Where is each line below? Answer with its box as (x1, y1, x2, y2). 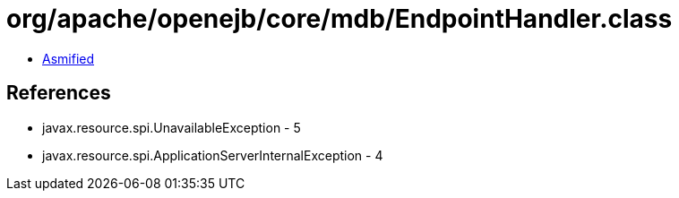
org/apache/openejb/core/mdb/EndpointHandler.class (6, 4, 673, 34)
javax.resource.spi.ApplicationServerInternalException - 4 (42, 147, 383, 163)
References (6, 82, 111, 105)
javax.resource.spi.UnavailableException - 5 (42, 119, 301, 135)
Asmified (42, 50, 95, 66)
